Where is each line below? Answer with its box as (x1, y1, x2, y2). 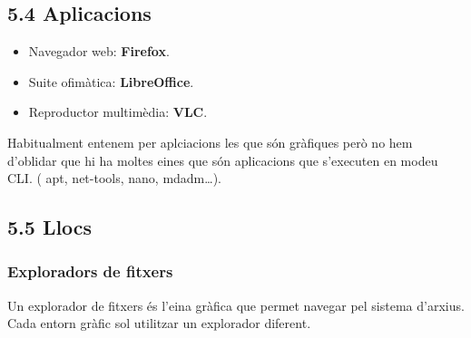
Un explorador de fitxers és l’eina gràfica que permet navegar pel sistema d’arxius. (7, 295, 465, 314)
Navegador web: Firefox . (28, 42, 170, 61)
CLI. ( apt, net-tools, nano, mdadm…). (7, 169, 221, 188)
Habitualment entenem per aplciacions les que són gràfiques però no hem (7, 132, 413, 151)
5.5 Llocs (7, 213, 93, 241)
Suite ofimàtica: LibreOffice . (28, 72, 194, 91)
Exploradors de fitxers (7, 260, 173, 283)
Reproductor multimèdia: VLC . (28, 102, 208, 121)
